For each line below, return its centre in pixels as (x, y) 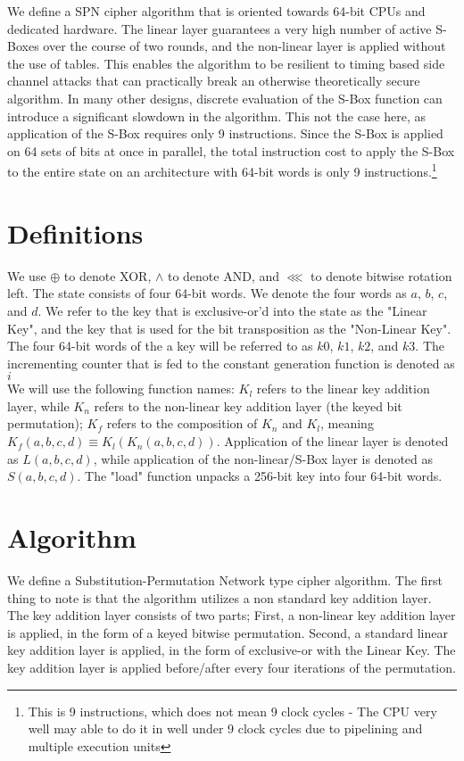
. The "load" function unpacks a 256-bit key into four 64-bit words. (260, 476)
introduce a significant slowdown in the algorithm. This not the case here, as (217, 116)
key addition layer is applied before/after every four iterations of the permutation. (232, 667)
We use (27, 275)
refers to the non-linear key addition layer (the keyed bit (248, 405)
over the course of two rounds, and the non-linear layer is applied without (244, 46)
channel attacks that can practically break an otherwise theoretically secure (214, 81)
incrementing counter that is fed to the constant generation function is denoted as (231, 363)
